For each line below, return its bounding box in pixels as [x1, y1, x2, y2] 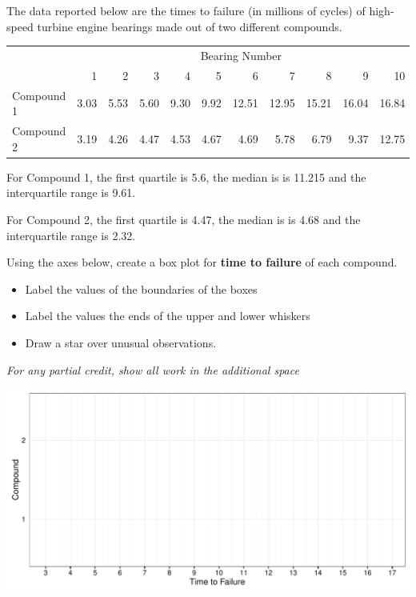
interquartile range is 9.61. [6, 184, 136, 201]
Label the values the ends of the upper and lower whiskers [25, 307, 310, 324]
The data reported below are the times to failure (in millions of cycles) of [6, 2, 366, 18]
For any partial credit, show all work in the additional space [6, 361, 299, 378]
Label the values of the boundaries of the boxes [25, 280, 258, 297]
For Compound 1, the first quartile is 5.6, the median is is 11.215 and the [6, 168, 366, 185]
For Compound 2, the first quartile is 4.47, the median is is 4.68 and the [6, 210, 361, 227]
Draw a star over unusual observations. [25, 334, 217, 351]
